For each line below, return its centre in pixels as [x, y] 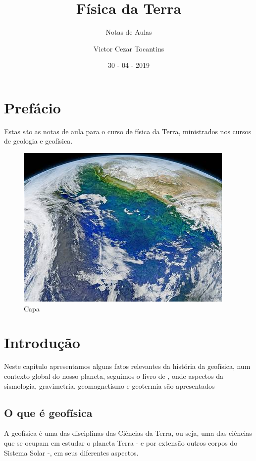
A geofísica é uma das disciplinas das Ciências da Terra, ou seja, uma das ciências [128, 433]
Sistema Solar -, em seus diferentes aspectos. [71, 452]
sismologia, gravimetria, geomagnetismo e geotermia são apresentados [109, 385]
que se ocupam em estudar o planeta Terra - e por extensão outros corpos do [121, 442]
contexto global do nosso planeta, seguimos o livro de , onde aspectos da [114, 376]
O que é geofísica [48, 412]
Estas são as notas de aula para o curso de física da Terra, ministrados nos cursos [128, 131]
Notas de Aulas [129, 32]
